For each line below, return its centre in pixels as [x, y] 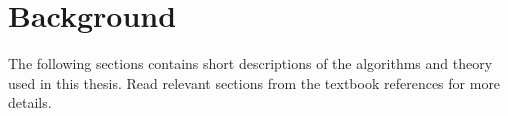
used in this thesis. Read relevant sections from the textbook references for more [254, 82]
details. [30, 102]
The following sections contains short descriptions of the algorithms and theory [250, 63]
